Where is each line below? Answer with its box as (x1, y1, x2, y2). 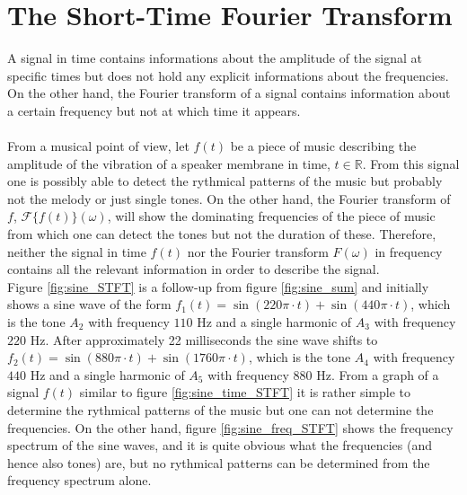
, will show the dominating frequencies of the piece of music (107, 207, 436, 225)
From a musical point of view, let (7, 137, 189, 155)
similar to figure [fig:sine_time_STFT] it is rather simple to (79, 383, 410, 402)
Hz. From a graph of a (316, 365, 439, 384)
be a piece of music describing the (230, 137, 417, 155)
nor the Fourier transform (187, 242, 329, 261)
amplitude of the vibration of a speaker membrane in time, (7, 154, 330, 172)
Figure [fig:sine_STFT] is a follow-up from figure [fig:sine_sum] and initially (7, 277, 429, 296)
